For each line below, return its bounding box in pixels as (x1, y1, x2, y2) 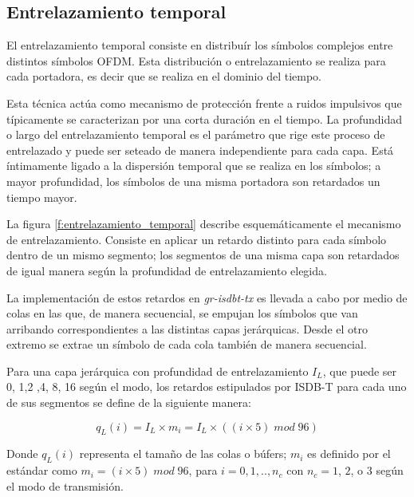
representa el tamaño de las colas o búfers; (79, 445, 287, 462)
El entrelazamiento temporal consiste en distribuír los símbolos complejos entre (6, 37, 393, 53)
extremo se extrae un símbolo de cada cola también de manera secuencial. (6, 336, 367, 353)
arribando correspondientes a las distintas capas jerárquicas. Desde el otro (6, 320, 368, 337)
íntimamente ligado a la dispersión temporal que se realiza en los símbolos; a (6, 157, 381, 174)
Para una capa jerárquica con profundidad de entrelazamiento (6, 362, 309, 379)
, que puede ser (322, 362, 397, 379)
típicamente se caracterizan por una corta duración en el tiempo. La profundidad (6, 110, 402, 127)
